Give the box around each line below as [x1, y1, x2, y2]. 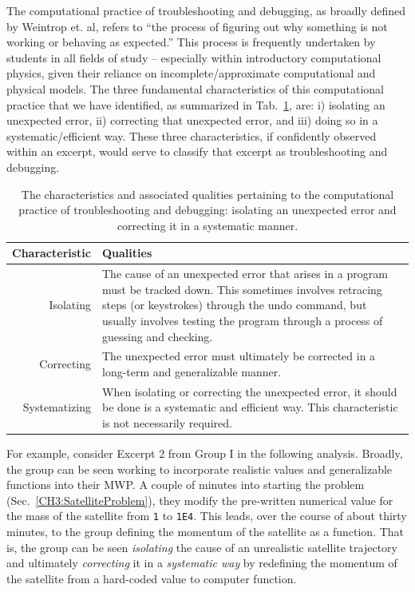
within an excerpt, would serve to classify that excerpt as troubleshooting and [6, 143, 388, 160]
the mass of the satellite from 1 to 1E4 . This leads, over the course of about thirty [6, 507, 407, 524]
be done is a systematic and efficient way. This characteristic [102, 399, 398, 415]
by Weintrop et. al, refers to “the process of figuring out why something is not [6, 18, 388, 34]
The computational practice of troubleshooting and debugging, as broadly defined [6, 2, 406, 18]
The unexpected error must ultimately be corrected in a [102, 348, 376, 364]
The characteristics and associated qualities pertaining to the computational [21, 185, 394, 202]
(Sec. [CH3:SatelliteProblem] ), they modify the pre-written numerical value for [6, 491, 393, 508]
